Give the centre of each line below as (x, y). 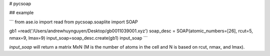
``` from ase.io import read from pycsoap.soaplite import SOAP (74, 22)
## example (21, 13)
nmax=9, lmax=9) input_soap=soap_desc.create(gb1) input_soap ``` (78, 38)
